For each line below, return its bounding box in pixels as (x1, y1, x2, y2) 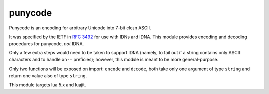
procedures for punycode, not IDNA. (9, 41, 84, 47)
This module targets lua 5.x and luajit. (9, 82, 86, 88)
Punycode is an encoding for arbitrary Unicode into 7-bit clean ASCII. (9, 25, 151, 31)
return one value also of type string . (9, 72, 87, 79)
